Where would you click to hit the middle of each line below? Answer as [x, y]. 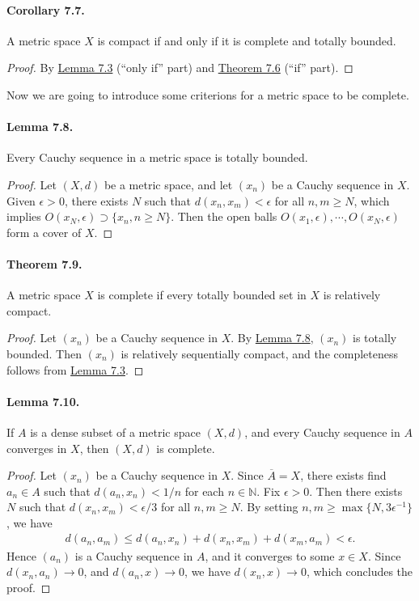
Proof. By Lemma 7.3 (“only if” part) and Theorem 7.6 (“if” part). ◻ [180, 68]
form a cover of [44, 232]
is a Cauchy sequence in [134, 555]
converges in [37, 448]
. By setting [269, 507]
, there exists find [343, 475]
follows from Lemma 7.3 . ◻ [75, 369]
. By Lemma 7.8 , [272, 338]
